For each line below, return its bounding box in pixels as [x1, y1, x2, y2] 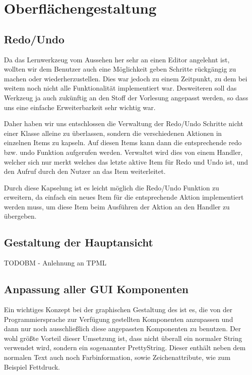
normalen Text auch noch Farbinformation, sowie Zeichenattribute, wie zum [4, 352, 231, 362]
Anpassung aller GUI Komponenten [4, 281, 189, 297]
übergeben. [4, 211, 36, 221]
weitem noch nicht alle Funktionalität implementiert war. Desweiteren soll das [4, 83, 237, 93]
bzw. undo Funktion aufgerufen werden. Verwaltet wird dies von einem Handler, [4, 147, 243, 157]
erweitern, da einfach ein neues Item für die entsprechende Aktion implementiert [4, 192, 244, 202]
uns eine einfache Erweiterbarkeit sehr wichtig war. [4, 102, 156, 112]
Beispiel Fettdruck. [4, 361, 60, 372]
